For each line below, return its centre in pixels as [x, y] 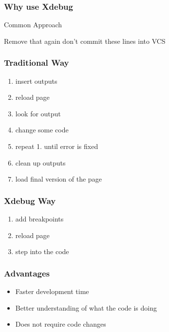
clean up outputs [40, 162]
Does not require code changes [61, 324]
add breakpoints [39, 219]
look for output [38, 113]
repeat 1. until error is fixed [57, 146]
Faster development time [52, 291]
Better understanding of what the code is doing [86, 307]
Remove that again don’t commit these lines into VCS [85, 41]
